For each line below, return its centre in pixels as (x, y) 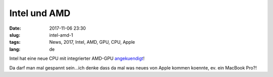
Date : (15, 28)
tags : (15, 42)
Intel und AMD (40, 13)
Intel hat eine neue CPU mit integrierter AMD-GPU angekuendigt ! (77, 58)
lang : (15, 49)
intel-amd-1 (61, 35)
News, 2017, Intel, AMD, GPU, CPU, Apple (92, 42)
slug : (15, 35)
